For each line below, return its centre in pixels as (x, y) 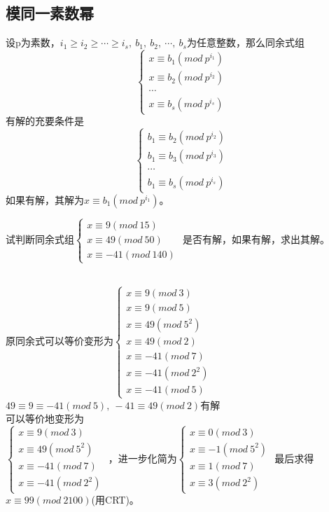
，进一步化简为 (142, 458)
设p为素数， (33, 42)
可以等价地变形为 (45, 418)
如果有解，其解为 (45, 199)
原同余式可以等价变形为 (59, 341)
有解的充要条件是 (45, 121)
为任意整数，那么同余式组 (245, 42)
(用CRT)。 (115, 500)
